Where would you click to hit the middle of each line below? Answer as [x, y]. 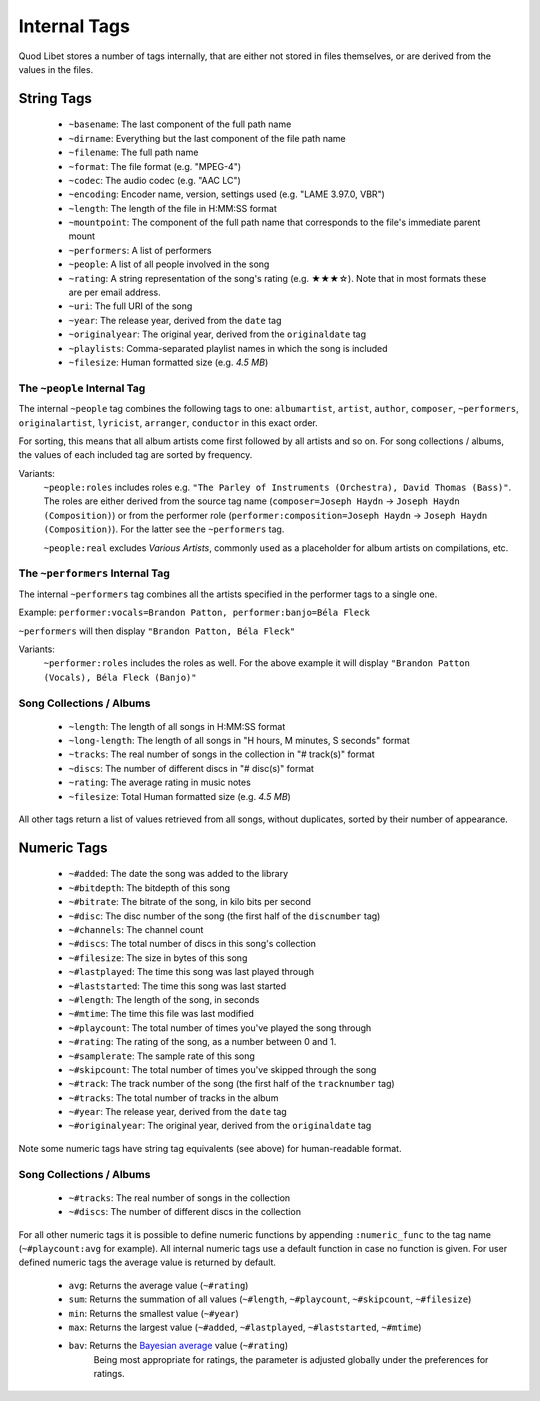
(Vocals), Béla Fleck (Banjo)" [120, 677]
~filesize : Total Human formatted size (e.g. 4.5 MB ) [180, 796]
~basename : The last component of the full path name [180, 124]
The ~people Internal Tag [82, 388]
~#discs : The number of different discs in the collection [185, 1212]
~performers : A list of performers [140, 250]
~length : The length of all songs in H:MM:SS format [177, 726]
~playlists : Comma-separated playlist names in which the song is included [228, 348]
